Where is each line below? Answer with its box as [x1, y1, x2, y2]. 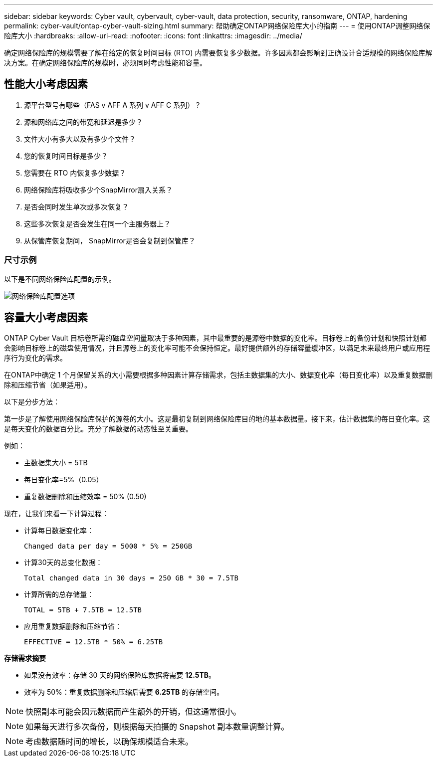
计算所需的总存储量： [24, 590, 94, 599]
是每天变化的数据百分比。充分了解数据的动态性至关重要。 [4, 424, 193, 433]
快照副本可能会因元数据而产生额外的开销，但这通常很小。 [25, 707, 241, 717]
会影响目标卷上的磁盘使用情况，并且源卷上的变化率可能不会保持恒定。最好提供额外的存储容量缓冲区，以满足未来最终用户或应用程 [4, 344, 430, 353]
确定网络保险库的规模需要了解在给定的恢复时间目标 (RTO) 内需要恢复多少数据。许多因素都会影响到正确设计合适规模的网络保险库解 [4, 48, 433, 57]
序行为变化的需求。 [4, 354, 67, 363]
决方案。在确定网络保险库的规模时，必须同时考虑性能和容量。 [4, 58, 207, 67]
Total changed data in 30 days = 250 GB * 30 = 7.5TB [24, 574, 238, 582]
